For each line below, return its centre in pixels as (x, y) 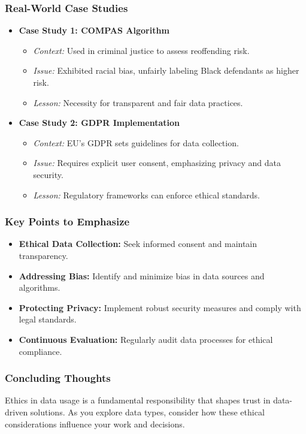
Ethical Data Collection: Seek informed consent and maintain (138, 244)
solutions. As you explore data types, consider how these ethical (147, 412)
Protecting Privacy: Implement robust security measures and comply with (160, 307)
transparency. (43, 255)
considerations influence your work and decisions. (95, 424)
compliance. (40, 351)
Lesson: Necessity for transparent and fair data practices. (138, 102)
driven (16, 412)
